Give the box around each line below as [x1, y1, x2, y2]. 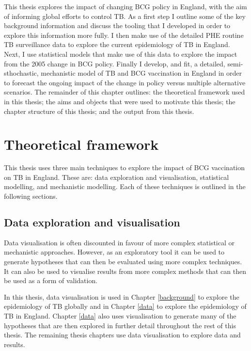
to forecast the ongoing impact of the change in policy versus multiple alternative [4, 77, 246, 87]
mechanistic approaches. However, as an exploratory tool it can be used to [4, 247, 225, 257]
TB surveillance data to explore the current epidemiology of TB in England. [4, 39, 230, 49]
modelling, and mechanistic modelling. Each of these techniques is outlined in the [4, 181, 246, 191]
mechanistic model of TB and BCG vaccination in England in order [41, 68, 242, 78]
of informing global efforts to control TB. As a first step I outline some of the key [4, 11, 246, 21]
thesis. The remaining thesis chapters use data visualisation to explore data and [4, 330, 241, 340]
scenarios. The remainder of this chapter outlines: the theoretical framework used [4, 87, 245, 97]
